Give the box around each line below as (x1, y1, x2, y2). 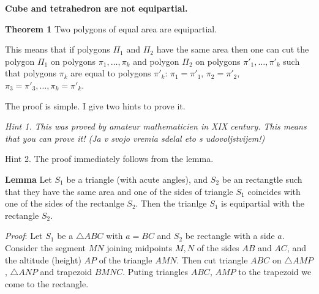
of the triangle (99, 253, 152, 266)
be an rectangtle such (222, 172, 302, 185)
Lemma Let (5, 172, 52, 185)
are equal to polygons (70, 67, 151, 79)
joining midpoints (107, 241, 173, 254)
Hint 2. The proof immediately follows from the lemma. (5, 152, 214, 165)
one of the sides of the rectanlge (5, 197, 124, 210)
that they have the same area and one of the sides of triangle (5, 185, 233, 197)
